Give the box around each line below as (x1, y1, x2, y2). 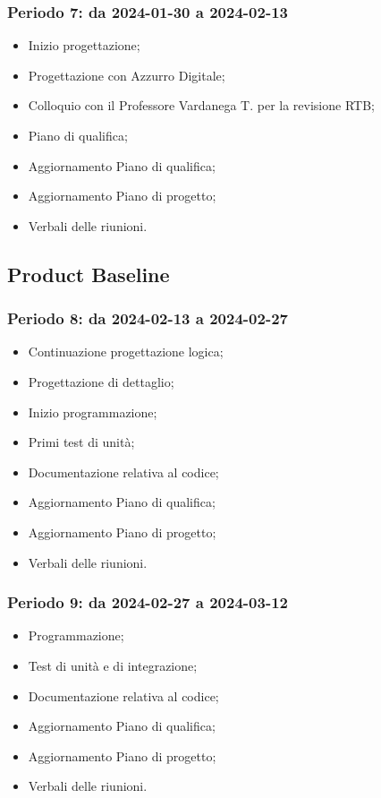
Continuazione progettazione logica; (28, 342, 224, 361)
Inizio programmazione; (28, 402, 157, 421)
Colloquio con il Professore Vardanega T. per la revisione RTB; (28, 96, 375, 115)
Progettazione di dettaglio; (28, 372, 174, 390)
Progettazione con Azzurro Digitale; (28, 65, 225, 84)
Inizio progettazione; (28, 36, 140, 55)
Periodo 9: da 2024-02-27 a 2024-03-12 (7, 591, 288, 614)
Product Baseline (7, 260, 170, 287)
